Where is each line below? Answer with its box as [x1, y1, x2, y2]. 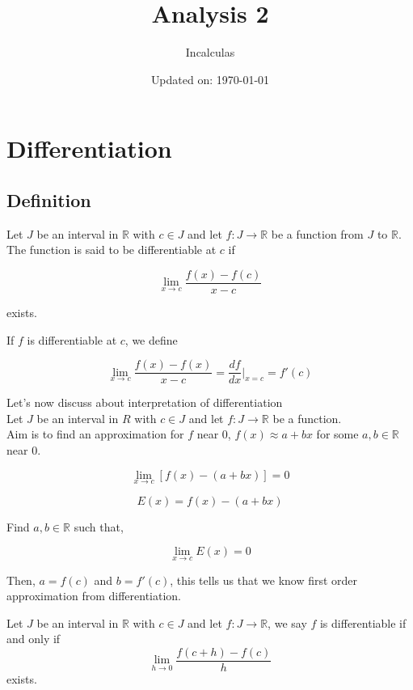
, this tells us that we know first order [170, 571, 358, 588]
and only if [6, 630, 61, 647]
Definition [6, 187, 91, 212]
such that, [74, 518, 124, 535]
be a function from [271, 225, 364, 242]
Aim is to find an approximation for [6, 425, 184, 442]
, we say [268, 614, 307, 631]
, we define [124, 331, 178, 348]
